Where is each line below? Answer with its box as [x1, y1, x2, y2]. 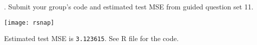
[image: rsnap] [4, 19, 55, 26]
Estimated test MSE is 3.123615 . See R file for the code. [4, 33, 179, 44]
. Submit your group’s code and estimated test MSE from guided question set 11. [4, 1, 253, 11]
